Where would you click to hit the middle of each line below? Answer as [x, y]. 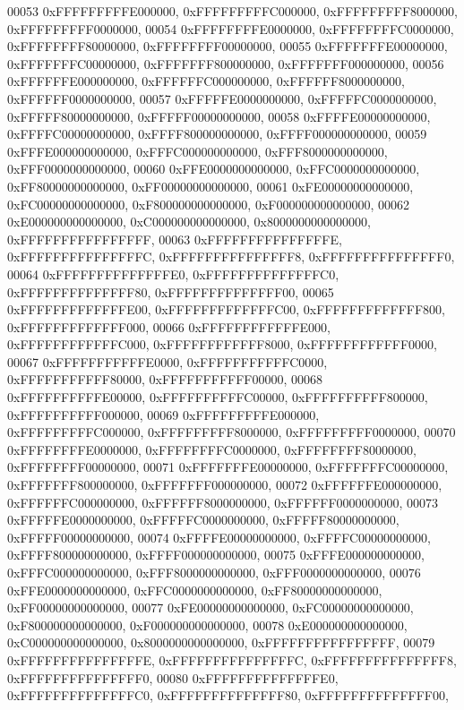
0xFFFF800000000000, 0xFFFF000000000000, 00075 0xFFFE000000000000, [216, 555]
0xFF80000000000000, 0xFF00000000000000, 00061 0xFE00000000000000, [211, 186]
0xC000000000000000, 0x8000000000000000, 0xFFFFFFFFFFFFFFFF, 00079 [221, 642]
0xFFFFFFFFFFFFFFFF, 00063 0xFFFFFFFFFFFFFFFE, [175, 239]
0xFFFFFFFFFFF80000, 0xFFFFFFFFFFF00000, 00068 [165, 379]
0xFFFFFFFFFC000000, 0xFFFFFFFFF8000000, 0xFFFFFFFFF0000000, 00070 [232, 432]
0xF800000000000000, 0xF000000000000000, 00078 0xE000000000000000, [207, 624]
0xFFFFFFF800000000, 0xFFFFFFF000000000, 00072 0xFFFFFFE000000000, [225, 485]
